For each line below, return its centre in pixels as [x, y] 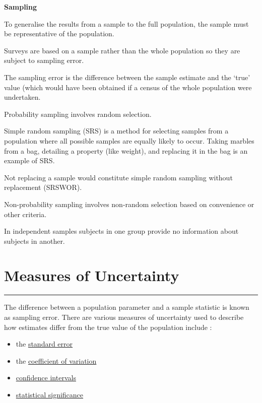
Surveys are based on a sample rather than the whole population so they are [122, 50]
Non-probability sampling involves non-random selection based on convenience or [129, 204]
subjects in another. [35, 241]
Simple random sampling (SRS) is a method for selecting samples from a [116, 131]
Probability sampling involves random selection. [78, 114]
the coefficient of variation [56, 360]
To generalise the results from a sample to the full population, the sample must [126, 23]
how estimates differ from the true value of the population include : [108, 327]
